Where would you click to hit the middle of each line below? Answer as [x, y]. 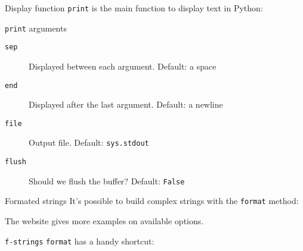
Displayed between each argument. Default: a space [123, 66]
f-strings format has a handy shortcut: [80, 241]
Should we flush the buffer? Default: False [107, 181]
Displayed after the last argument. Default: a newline [126, 104]
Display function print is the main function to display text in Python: [134, 8]
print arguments [36, 28]
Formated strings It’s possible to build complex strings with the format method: [152, 201]
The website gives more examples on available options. [104, 221]
